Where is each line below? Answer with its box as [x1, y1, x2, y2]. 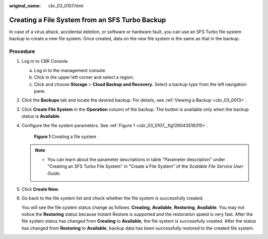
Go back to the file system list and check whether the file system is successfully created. [21, 195, 204, 201]
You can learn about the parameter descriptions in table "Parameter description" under [47, 156, 225, 162]
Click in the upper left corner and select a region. [34, 74, 134, 80]
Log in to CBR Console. [21, 58, 69, 64]
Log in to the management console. [34, 67, 107, 73]
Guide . [47, 170, 61, 176]
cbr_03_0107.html [48, 3, 84, 8]
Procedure [9, 48, 35, 55]
